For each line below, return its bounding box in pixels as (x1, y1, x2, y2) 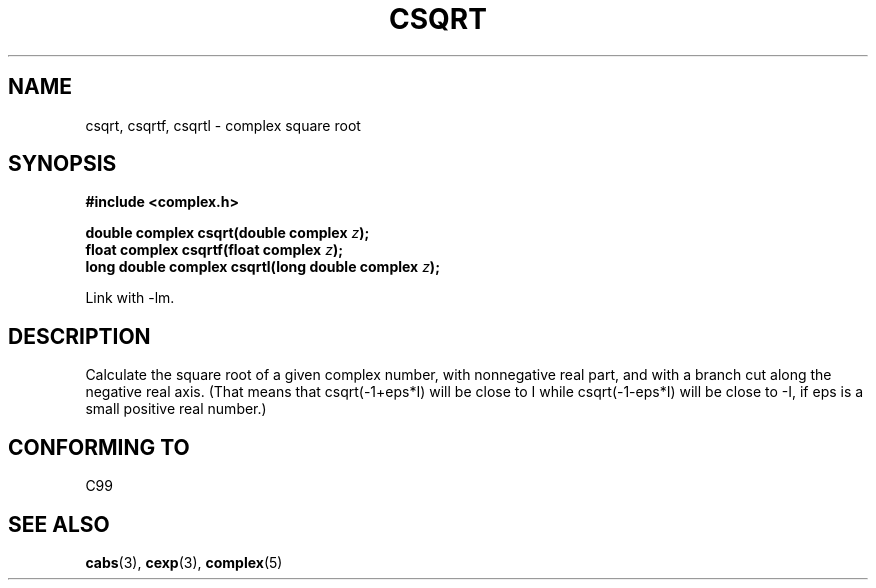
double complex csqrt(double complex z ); (85, 224, 370, 242)
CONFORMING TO (8, 434, 190, 460)
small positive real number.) (85, 400, 267, 418)
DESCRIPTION (8, 323, 151, 349)
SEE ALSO (8, 511, 110, 537)
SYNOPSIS (8, 151, 117, 177)
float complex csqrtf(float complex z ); (85, 241, 343, 259)
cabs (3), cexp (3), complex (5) (85, 553, 283, 571)
